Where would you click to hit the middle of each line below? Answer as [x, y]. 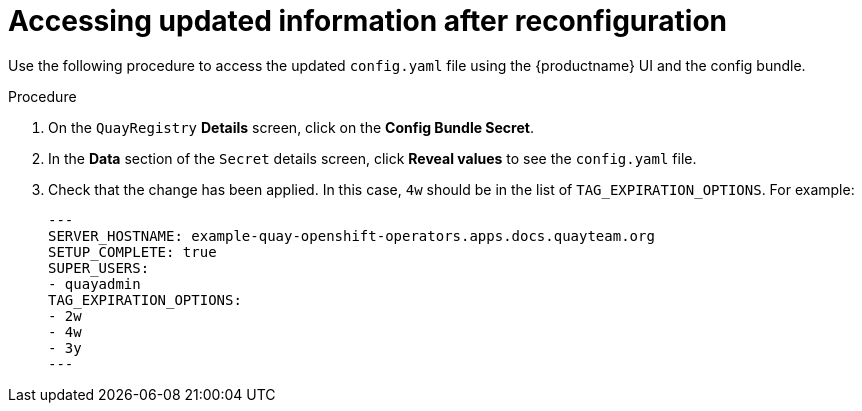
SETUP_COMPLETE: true [132, 251]
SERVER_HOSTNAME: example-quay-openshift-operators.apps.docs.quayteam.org [351, 235]
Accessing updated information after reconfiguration [368, 21]
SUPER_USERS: [99, 267]
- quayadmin [94, 283]
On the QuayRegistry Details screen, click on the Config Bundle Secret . [291, 127]
